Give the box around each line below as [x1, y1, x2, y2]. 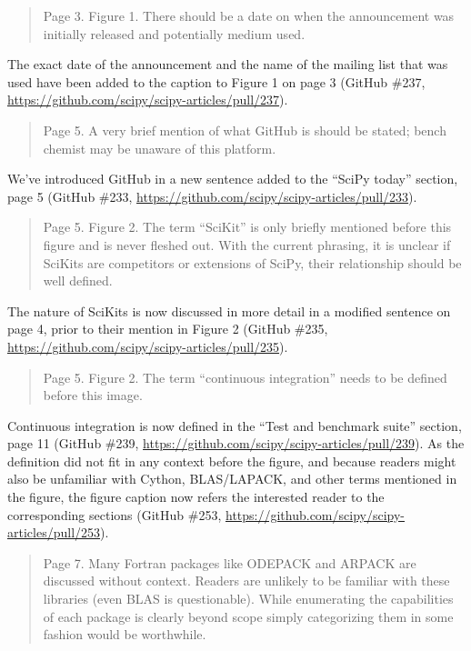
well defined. [43, 271, 113, 290]
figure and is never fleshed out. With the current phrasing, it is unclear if [43, 235, 451, 254]
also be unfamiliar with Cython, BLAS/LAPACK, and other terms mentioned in [7, 469, 457, 488]
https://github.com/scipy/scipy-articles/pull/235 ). [7, 336, 288, 356]
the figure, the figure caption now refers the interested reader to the [7, 487, 385, 506]
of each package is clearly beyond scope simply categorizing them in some [43, 606, 454, 626]
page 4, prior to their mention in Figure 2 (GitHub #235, [7, 319, 328, 338]
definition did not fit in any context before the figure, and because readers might [7, 451, 456, 470]
